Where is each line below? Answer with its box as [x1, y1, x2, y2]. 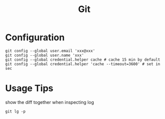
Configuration [5, 32, 65, 43]
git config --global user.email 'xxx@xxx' [5, 48, 95, 53]
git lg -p [5, 109, 26, 114]
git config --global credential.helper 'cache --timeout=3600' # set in [5, 61, 160, 66]
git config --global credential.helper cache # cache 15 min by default [5, 57, 160, 62]
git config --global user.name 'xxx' [5, 53, 84, 58]
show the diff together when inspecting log [5, 99, 94, 105]
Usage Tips [5, 83, 54, 94]
